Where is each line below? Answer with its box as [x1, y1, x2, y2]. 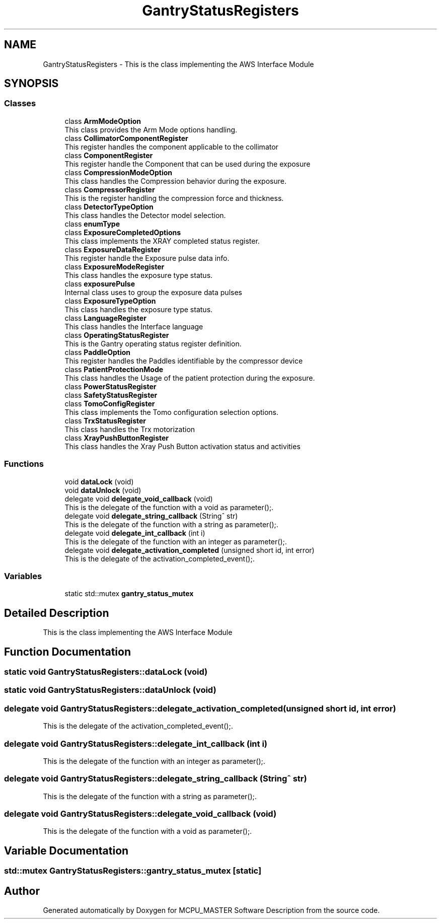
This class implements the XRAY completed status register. [64, 236, 260, 245]
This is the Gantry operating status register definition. [64, 339, 242, 348]
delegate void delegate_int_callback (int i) [64, 528, 205, 537]
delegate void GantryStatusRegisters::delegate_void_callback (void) [4, 809, 277, 819]
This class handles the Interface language [64, 322, 203, 331]
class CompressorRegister [64, 185, 155, 194]
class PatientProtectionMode [64, 365, 164, 374]
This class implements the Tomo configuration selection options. [64, 407, 279, 416]
